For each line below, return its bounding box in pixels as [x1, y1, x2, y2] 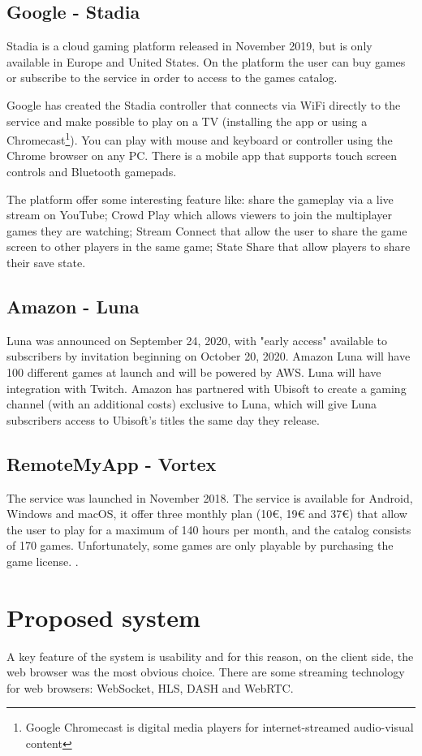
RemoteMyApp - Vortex [6, 451, 217, 476]
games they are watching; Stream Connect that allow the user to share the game [6, 222, 407, 239]
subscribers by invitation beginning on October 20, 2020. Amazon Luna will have [6, 348, 411, 365]
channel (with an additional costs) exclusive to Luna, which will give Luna [6, 395, 377, 413]
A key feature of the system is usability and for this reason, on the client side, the [6, 647, 414, 664]
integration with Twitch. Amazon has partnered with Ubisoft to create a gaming [6, 379, 407, 396]
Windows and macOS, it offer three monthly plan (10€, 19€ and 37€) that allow [6, 505, 407, 522]
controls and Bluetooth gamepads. [6, 163, 177, 180]
